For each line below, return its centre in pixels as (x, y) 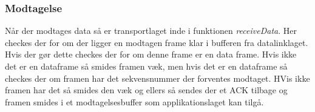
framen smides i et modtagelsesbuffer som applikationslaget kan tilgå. (134, 101)
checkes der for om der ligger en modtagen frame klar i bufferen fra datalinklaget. (157, 42)
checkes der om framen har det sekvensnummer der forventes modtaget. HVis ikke (157, 78)
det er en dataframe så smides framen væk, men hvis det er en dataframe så (146, 66)
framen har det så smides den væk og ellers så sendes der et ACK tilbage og (146, 90)
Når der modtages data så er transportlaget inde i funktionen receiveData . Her (151, 31)
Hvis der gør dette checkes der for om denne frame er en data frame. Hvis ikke (151, 54)
